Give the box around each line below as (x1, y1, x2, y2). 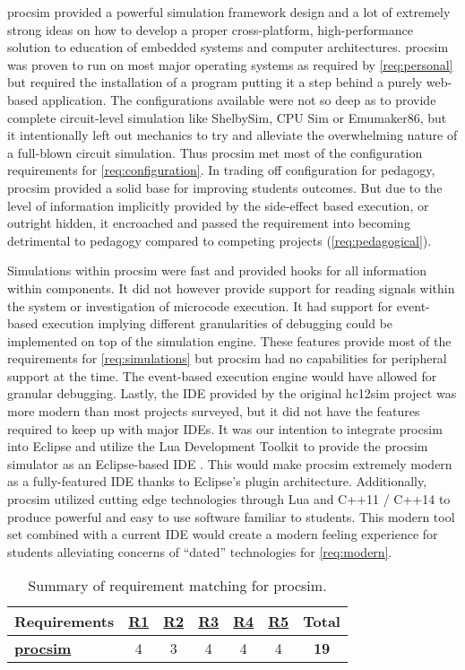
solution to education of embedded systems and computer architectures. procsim (7, 38, 449, 57)
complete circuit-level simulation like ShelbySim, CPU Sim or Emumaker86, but (7, 108, 447, 126)
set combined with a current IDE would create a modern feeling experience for (7, 525, 438, 544)
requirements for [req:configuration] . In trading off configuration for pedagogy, (7, 161, 435, 179)
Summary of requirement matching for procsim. (28, 575, 327, 596)
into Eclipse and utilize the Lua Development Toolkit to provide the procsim (7, 437, 428, 456)
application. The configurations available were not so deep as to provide (41, 90, 436, 109)
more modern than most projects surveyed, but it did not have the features (7, 402, 420, 421)
